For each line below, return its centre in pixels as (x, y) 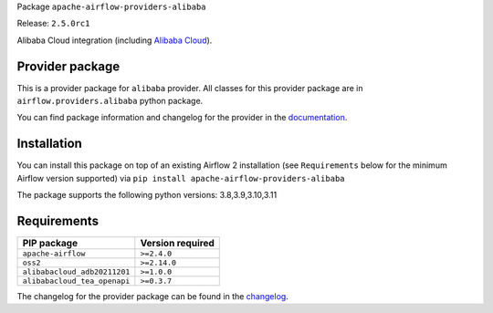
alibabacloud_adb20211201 (76, 272)
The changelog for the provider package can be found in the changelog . (153, 297)
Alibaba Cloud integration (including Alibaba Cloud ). (115, 40)
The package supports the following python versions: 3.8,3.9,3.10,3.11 (147, 195)
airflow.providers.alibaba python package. (110, 101)
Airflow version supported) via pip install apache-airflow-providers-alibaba (181, 178)
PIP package (50, 244)
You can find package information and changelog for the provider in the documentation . (182, 118)
